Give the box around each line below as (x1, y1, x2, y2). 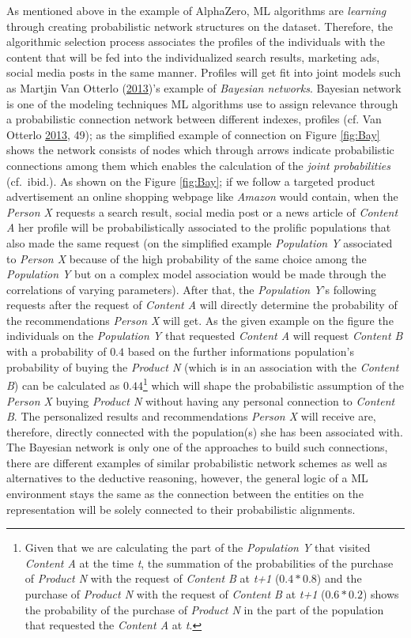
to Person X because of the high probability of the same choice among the (6, 250, 367, 266)
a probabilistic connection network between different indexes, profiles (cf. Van (6, 111, 382, 127)
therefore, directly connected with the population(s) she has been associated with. (6, 423, 403, 440)
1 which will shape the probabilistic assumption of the (142, 375, 405, 393)
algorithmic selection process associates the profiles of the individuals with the (6, 33, 386, 50)
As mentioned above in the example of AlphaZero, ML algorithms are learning (6, 2, 386, 18)
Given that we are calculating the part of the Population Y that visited (25, 539, 371, 556)
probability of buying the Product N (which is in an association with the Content (6, 358, 399, 375)
